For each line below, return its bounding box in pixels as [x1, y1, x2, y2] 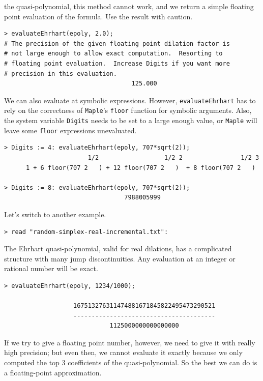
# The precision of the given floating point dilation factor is [4, 40, 230, 47]
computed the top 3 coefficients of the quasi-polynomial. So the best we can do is [4, 357, 257, 368]
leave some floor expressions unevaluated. [4, 125, 137, 135]
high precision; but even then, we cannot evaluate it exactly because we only [4, 347, 243, 358]
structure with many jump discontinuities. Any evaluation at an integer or [4, 253, 236, 263]
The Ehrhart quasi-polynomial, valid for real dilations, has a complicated [4, 243, 232, 254]
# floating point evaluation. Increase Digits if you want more [4, 60, 230, 67]
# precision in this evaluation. [4, 70, 117, 77]
